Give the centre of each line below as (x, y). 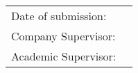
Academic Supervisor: (64, 56)
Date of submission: (59, 16)
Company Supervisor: (63, 36)
